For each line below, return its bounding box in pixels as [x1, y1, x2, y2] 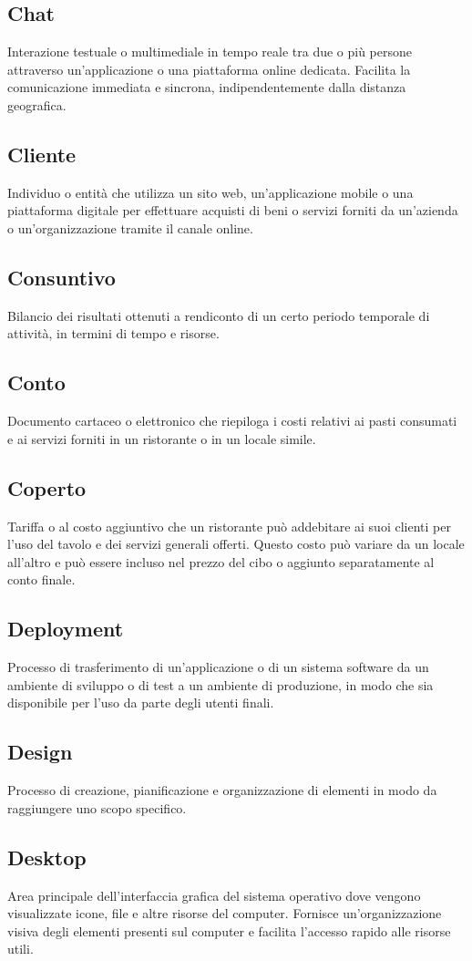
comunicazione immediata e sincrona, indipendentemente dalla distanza [7, 77, 406, 97]
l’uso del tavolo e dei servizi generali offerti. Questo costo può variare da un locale [7, 534, 465, 553]
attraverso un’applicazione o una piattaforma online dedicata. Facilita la [7, 59, 411, 78]
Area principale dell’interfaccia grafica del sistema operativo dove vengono [7, 885, 421, 904]
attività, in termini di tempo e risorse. [7, 324, 220, 343]
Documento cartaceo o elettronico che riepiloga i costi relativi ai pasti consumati [7, 411, 457, 430]
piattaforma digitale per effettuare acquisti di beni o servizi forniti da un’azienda [7, 201, 458, 220]
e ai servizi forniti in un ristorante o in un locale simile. [7, 429, 316, 448]
